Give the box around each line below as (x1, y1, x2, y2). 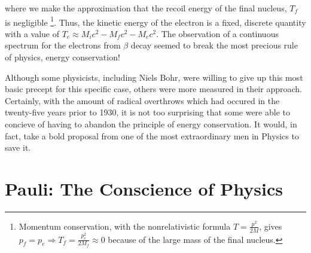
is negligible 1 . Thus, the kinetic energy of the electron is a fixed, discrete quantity (5, 14, 306, 28)
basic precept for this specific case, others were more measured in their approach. (5, 83, 302, 95)
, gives (259, 220, 282, 232)
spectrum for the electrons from (5, 39, 121, 51)
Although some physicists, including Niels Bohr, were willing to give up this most (5, 71, 303, 83)
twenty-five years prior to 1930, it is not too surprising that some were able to (5, 106, 290, 118)
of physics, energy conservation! (5, 51, 120, 63)
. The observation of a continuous (156, 27, 279, 39)
